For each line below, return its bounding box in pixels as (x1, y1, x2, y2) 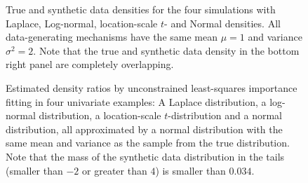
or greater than (82, 163, 147, 177)
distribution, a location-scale (39, 108, 161, 123)
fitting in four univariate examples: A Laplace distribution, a (6, 94, 267, 109)
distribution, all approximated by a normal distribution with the (6, 121, 283, 136)
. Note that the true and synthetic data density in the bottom (33, 43, 300, 57)
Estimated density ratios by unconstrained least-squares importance (6, 80, 297, 95)
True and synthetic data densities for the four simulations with (6, 2, 276, 16)
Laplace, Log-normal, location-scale (6, 15, 158, 30)
